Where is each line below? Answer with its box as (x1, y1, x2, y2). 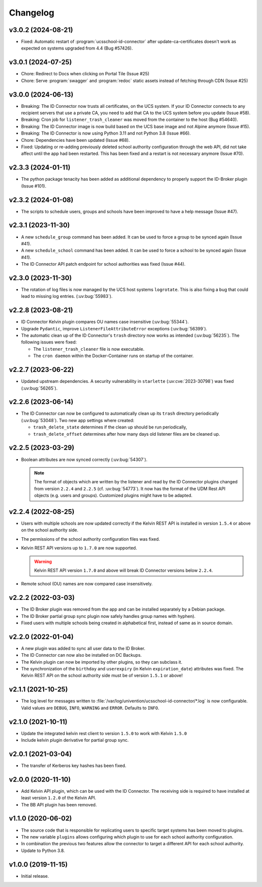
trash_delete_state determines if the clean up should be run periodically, (33, 424, 187, 430)
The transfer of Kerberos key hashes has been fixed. (21, 763, 127, 768)
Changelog (9, 7, 54, 18)
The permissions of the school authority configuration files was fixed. (21, 536, 160, 542)
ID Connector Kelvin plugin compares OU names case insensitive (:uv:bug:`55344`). (21, 319, 189, 325)
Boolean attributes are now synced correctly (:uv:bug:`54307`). (21, 457, 147, 462)
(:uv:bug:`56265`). (21, 385, 58, 391)
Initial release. (21, 873, 49, 879)
